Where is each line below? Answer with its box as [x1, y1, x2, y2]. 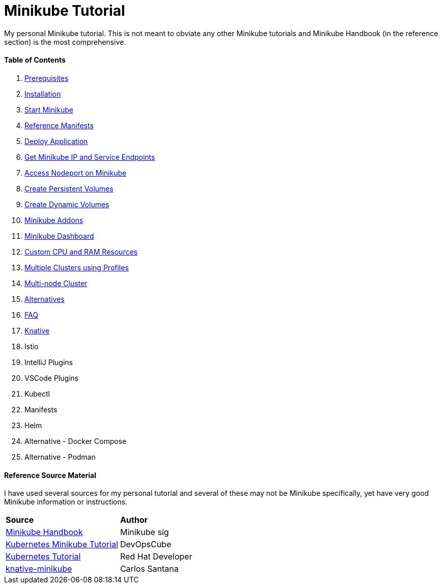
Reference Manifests [24, 121, 94, 130]
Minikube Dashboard [24, 231, 94, 240]
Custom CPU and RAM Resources [24, 247, 137, 256]
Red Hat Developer [120, 551, 192, 562]
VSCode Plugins [24, 373, 79, 382]
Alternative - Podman [24, 452, 96, 461]
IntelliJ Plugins [24, 357, 73, 367]
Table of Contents [4, 55, 66, 65]
